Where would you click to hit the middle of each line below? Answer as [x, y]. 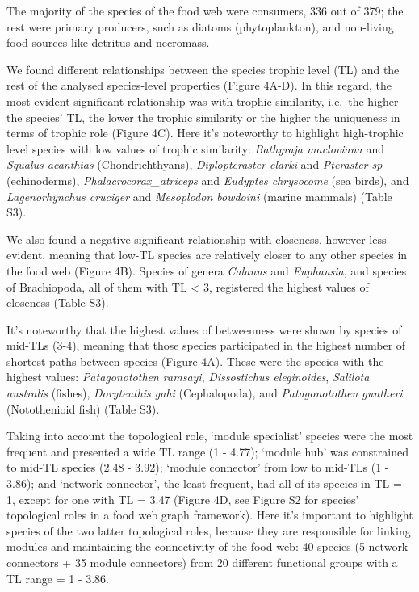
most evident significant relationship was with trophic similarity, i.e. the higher [203, 101]
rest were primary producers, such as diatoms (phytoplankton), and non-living [200, 26]
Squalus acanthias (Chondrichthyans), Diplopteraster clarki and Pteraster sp [195, 164]
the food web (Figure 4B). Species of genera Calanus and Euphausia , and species [207, 270]
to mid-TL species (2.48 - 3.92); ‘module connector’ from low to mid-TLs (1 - [198, 467]
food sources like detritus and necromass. [108, 42]
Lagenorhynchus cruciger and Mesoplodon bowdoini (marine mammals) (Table [199, 196]
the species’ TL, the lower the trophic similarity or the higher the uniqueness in [203, 117]
